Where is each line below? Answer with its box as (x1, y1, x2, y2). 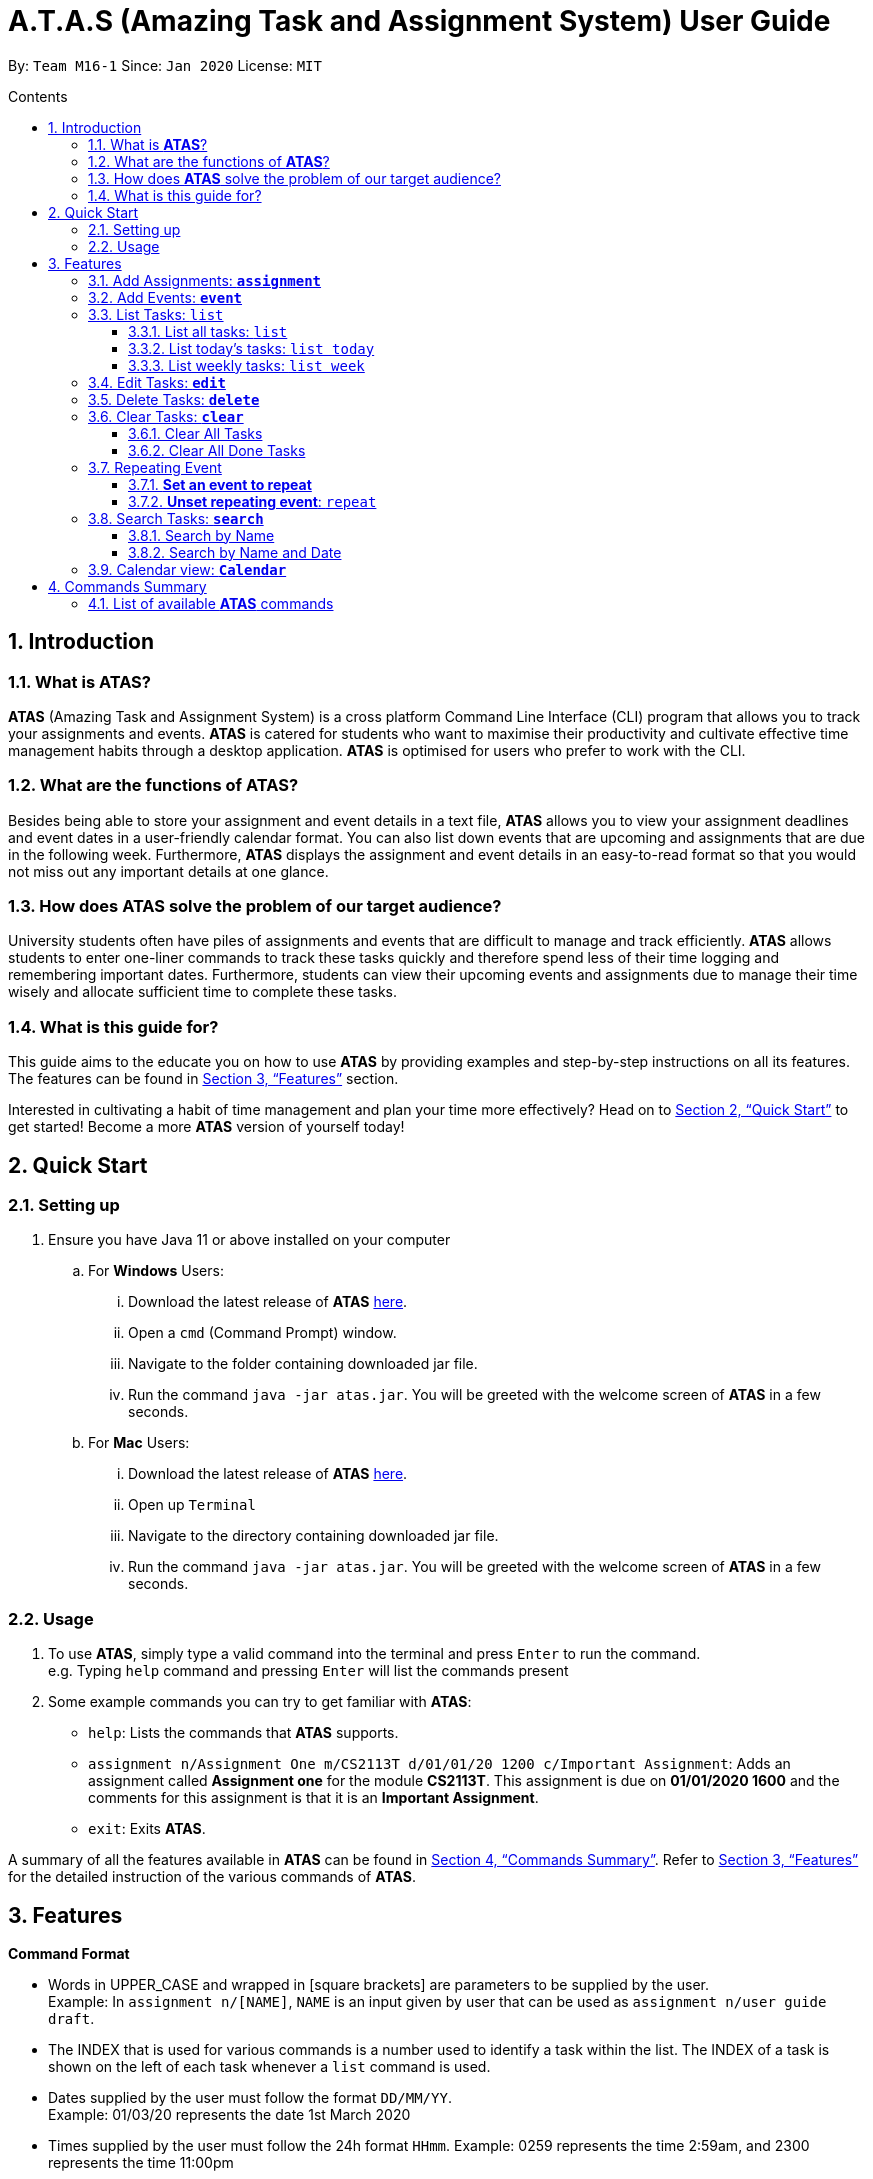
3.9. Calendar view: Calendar (88, 560, 287, 578)
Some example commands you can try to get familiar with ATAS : (48, 1693, 472, 1711)
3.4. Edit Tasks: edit (88, 373, 226, 391)
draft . (48, 2010, 95, 2028)
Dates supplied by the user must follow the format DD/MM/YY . (48, 2089, 452, 2107)
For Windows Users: (88, 1262, 224, 1280)
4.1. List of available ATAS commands (88, 594, 334, 612)
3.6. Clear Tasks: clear (88, 407, 244, 425)
